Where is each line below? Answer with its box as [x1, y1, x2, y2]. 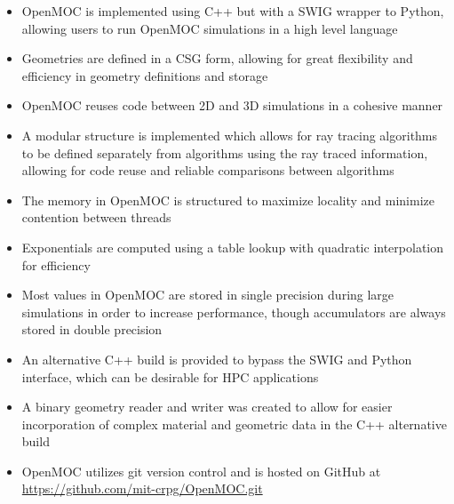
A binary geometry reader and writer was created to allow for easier [21, 397, 393, 416]
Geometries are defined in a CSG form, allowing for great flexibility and [21, 49, 413, 68]
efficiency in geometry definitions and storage [21, 66, 268, 84]
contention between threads [21, 208, 171, 227]
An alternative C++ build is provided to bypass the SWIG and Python [21, 349, 412, 368]
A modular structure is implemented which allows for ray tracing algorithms [21, 125, 438, 144]
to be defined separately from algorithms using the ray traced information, [21, 143, 428, 162]
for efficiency [21, 255, 91, 274]
